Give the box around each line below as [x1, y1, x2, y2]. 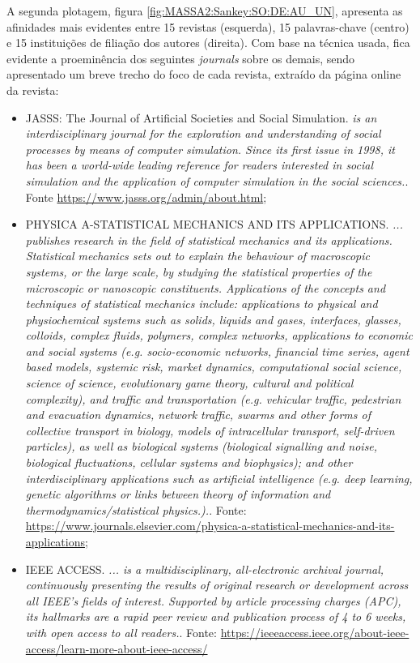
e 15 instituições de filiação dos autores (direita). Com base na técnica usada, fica [6, 34, 410, 51]
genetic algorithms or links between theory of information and [25, 485, 331, 503]
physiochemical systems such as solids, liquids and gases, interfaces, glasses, [25, 310, 401, 327]
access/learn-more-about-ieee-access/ [25, 639, 208, 657]
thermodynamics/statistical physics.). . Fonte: [25, 501, 247, 518]
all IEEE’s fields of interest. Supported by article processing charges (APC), [25, 592, 401, 609]
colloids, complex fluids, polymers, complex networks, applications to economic [25, 327, 414, 344]
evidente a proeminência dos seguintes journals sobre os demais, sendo [6, 49, 355, 66]
